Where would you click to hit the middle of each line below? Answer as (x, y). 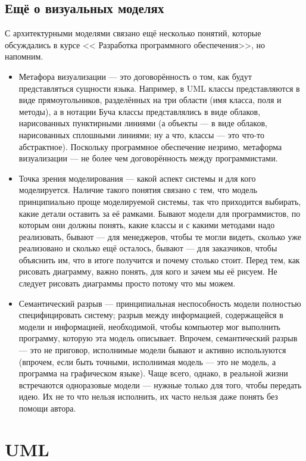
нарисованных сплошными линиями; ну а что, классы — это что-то (141, 134)
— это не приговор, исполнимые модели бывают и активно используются (152, 350)
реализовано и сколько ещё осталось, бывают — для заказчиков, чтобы (148, 248)
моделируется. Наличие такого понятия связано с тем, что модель (138, 190)
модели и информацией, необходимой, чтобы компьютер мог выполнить (149, 326)
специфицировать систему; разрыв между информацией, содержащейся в (151, 315)
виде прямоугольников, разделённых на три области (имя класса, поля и (150, 100)
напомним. (24, 56)
